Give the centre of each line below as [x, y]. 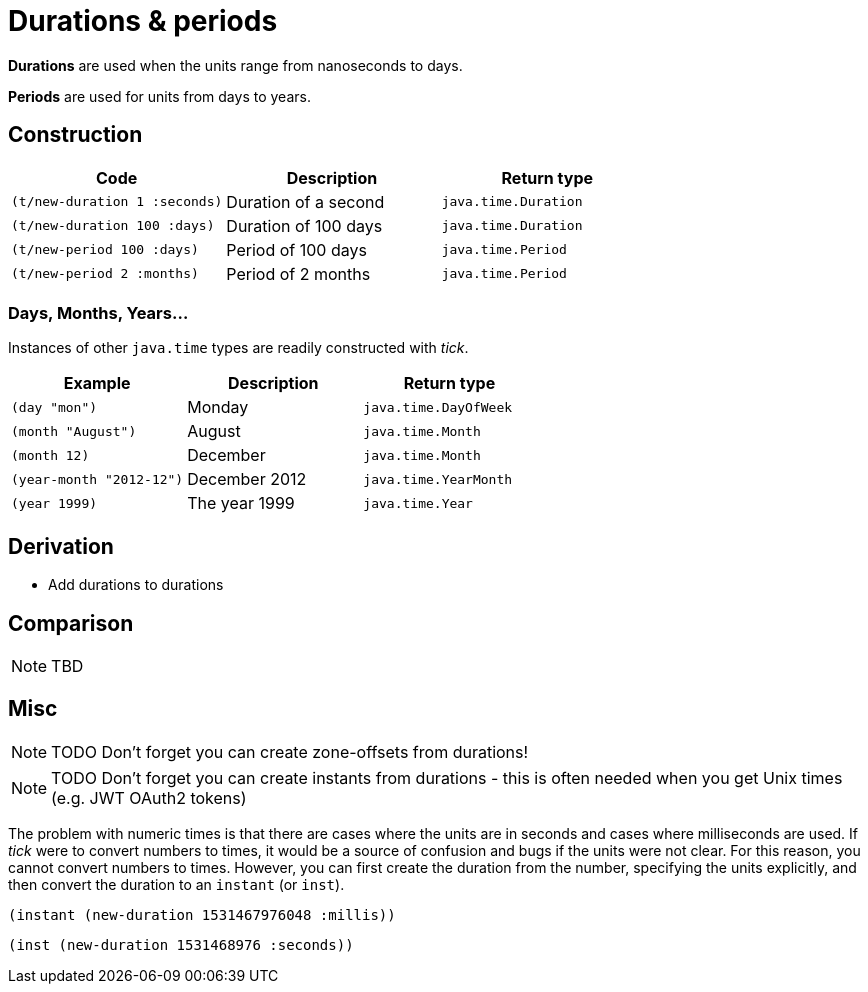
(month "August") [74, 431]
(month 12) [50, 455]
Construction [75, 135]
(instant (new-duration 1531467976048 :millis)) [202, 914]
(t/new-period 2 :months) [105, 274]
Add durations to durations [136, 585]
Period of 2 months [298, 273]
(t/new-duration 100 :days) [113, 226]
